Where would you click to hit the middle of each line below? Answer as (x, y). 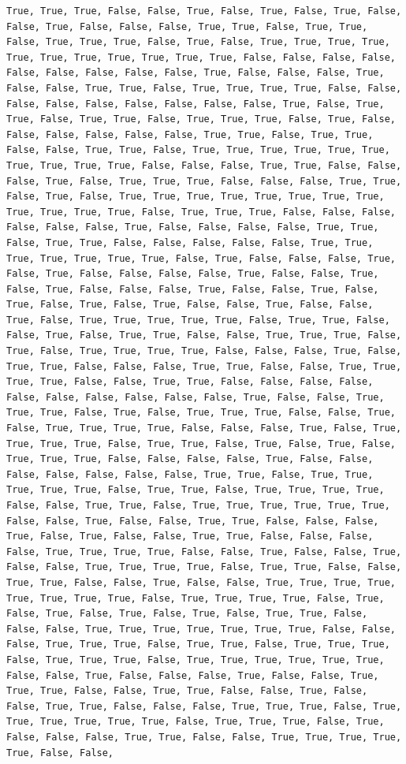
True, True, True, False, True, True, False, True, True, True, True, (196, 490)
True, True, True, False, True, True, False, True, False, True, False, (201, 443)
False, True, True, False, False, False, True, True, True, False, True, (204, 706)
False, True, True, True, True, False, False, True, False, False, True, (204, 552)
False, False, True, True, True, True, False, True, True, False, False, (204, 567)
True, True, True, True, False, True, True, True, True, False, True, (196, 598)
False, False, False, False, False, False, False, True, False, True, (196, 104)
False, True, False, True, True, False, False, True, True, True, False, (204, 335)
